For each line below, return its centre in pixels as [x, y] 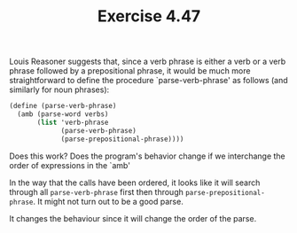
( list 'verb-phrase [73, 122]
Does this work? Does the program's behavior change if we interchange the [147, 156]
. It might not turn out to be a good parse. [108, 201]
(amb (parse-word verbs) [63, 114]
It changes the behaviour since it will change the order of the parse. [133, 218]
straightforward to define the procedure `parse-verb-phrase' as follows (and [148, 81]
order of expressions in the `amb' [70, 165]
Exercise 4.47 [149, 16]
